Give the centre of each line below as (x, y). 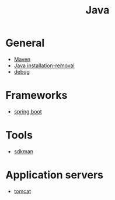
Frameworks (36, 96)
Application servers (54, 175)
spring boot (28, 111)
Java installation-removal (44, 65)
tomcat (22, 191)
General (25, 43)
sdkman (23, 151)
